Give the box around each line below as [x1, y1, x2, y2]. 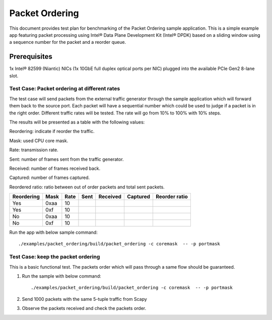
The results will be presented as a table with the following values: [9, 119, 145, 125]
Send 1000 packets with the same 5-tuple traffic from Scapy [22, 296, 147, 302]
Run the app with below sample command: [9, 229, 98, 235]
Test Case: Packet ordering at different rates [9, 85, 120, 92]
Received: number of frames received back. [9, 165, 101, 171]
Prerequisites [9, 52, 52, 61]
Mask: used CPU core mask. [9, 138, 69, 144]
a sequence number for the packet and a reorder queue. [9, 39, 126, 45]
